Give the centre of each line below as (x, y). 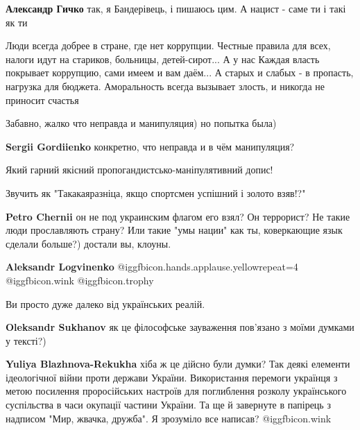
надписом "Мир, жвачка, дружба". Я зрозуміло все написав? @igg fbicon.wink (169, 418)
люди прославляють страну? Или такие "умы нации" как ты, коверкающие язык (174, 230)
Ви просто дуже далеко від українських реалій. (105, 303)
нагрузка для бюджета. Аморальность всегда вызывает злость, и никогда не (165, 86)
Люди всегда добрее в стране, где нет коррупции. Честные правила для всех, (168, 45)
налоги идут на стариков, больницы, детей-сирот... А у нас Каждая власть (163, 59)
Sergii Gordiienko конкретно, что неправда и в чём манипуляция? (150, 146)
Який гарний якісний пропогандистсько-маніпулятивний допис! (139, 170)
